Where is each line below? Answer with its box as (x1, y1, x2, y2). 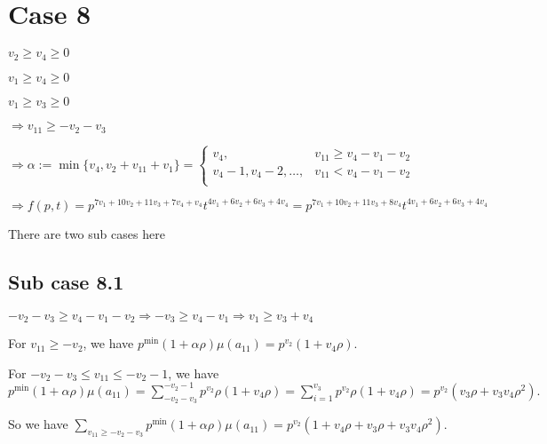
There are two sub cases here (8, 224, 165, 242)
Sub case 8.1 (8, 267, 124, 295)
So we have (8, 415, 68, 433)
